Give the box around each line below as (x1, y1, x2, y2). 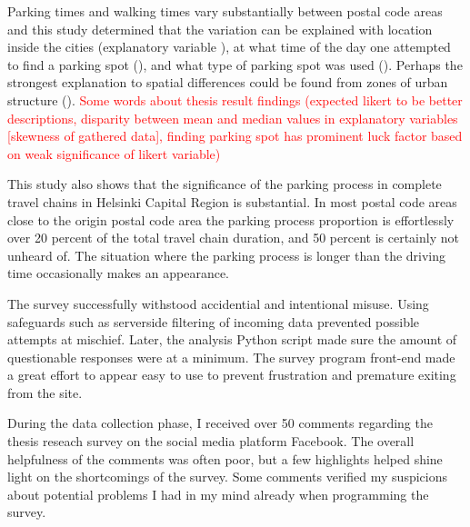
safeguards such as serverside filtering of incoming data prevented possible (7, 312, 420, 331)
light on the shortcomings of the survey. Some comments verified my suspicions (7, 467, 448, 486)
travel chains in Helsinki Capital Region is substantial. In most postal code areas (7, 192, 457, 211)
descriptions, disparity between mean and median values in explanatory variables (7, 108, 458, 127)
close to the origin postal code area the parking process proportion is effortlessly (7, 210, 455, 229)
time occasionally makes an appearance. (7, 263, 230, 283)
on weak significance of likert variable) (7, 144, 221, 163)
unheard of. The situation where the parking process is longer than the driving (7, 245, 446, 264)
